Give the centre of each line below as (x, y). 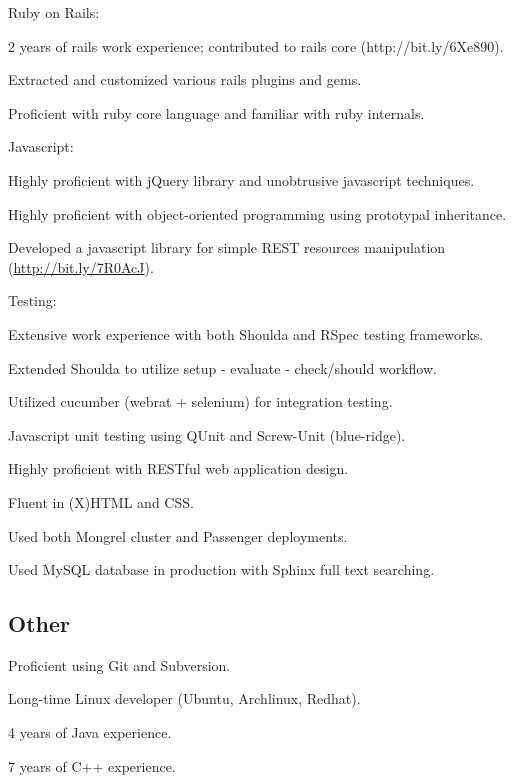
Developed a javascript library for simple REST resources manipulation (227, 247)
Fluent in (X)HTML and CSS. (101, 501)
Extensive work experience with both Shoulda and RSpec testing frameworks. (246, 333)
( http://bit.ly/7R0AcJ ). (81, 266)
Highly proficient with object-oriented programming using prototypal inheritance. (257, 213)
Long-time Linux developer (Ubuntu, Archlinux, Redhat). (184, 698)
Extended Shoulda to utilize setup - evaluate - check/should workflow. (222, 367)
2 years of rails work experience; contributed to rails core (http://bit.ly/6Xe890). (256, 45)
